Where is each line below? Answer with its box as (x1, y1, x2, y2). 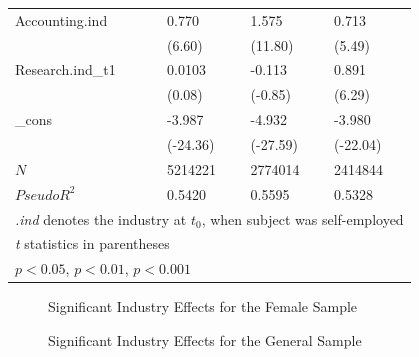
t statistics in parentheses (15, 233, 170, 254)
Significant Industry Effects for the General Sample (48, 329, 362, 350)
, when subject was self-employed (201, 208, 404, 229)
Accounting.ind (15, 9, 108, 30)
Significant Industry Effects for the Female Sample (48, 296, 358, 317)
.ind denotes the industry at (15, 208, 187, 229)
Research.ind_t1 (15, 59, 116, 80)
